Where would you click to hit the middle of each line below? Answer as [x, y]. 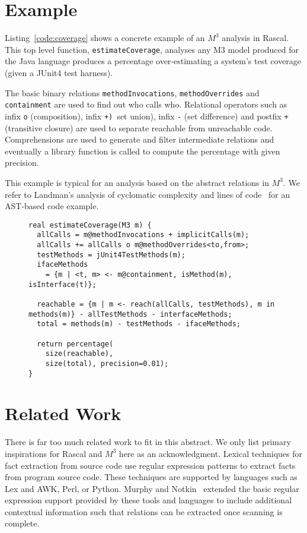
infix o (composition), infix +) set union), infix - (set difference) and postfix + [147, 116]
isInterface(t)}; [63, 284]
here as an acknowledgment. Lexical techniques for [211, 453]
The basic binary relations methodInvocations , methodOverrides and [132, 92]
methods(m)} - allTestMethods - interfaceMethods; [130, 314]
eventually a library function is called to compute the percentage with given [143, 151]
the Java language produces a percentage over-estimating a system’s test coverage [153, 61]
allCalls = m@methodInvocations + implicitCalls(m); [143, 235]
